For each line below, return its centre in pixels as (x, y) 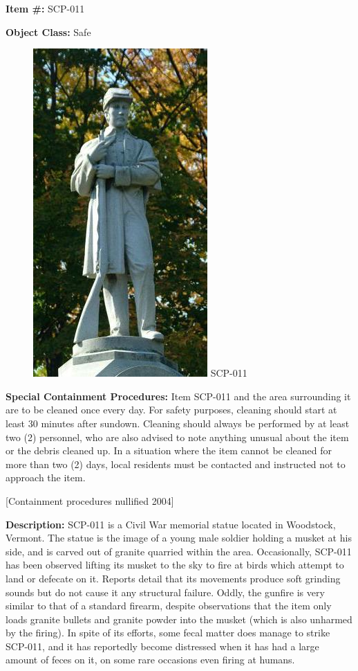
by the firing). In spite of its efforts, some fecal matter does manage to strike (168, 633)
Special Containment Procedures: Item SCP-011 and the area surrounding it (178, 396)
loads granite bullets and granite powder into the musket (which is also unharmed (179, 619)
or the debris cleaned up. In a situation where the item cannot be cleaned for (169, 450)
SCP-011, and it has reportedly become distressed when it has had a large (162, 646)
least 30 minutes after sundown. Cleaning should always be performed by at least (178, 423)
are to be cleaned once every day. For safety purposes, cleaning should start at (171, 410)
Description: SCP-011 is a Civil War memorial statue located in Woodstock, (171, 524)
